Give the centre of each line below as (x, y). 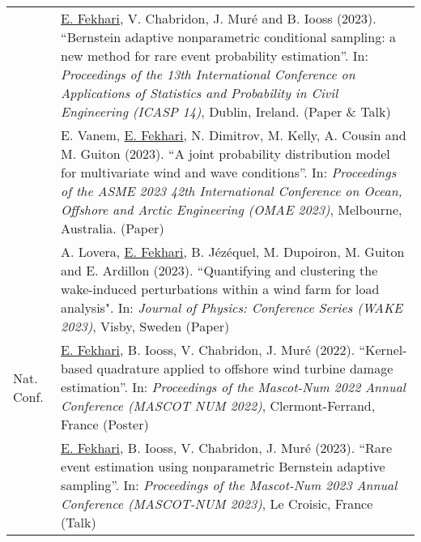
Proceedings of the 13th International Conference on (208, 74)
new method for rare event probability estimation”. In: (215, 55)
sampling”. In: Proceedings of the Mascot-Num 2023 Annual (229, 485)
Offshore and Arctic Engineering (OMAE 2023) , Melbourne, (232, 209)
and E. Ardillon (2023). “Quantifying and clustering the (219, 270)
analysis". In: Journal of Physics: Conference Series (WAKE (232, 307)
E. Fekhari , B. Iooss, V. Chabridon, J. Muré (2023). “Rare (227, 448)
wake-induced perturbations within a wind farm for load (220, 289)
